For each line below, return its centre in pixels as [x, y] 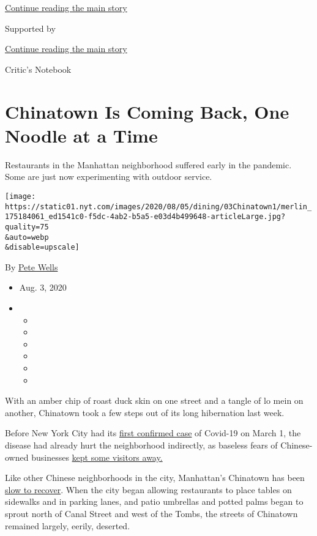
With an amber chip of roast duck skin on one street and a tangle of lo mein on [154, 400]
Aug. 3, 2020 [43, 287]
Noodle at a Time [81, 135]
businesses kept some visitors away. [97, 457]
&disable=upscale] [42, 248]
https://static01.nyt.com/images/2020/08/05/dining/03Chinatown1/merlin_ [158, 207]
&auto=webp [27, 237]
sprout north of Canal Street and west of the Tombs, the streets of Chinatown [151, 513]
